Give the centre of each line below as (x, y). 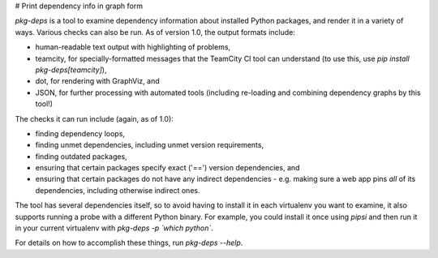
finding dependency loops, (80, 133)
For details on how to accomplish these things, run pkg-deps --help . (129, 243)
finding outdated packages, (81, 156)
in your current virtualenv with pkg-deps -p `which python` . (114, 228)
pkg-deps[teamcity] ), (71, 70)
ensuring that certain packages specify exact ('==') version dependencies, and (167, 168)
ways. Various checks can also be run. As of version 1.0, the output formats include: (155, 32)
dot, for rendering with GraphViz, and (97, 81)
